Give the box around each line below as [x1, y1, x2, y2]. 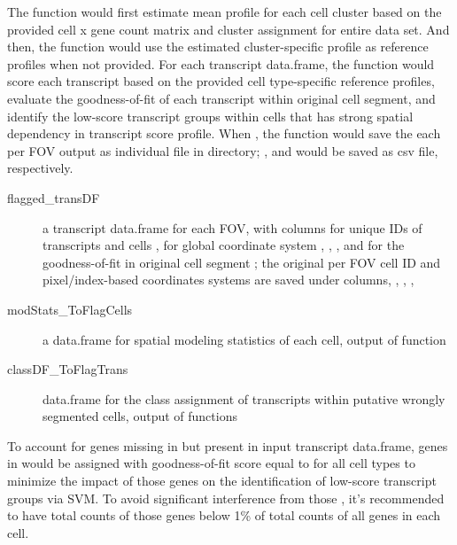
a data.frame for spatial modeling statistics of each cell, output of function [43, 330, 446, 348]
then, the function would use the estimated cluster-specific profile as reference [7, 37, 429, 56]
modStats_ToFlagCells [7, 300, 133, 318]
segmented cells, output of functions [43, 407, 237, 425]
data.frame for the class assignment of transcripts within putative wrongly [43, 389, 445, 408]
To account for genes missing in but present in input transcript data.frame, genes [7, 436, 448, 455]
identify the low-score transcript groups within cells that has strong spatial [7, 106, 414, 125]
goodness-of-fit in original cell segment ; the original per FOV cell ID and [43, 253, 441, 271]
